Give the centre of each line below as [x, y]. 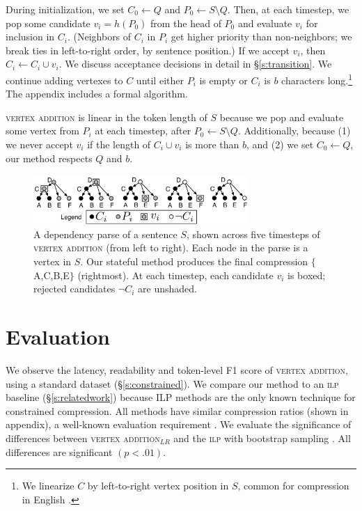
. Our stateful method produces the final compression [194, 261]
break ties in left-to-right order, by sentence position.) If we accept [148, 50]
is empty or [223, 80]
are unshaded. [167, 289]
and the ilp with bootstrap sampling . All [262, 438]
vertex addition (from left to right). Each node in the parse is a [171, 247]
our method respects [49, 158]
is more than [212, 144]
